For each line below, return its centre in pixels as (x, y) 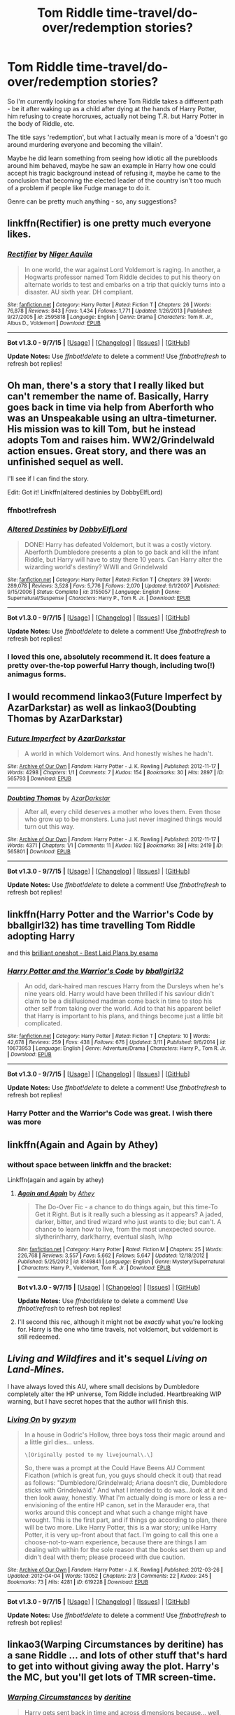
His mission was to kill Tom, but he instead (101, 429)
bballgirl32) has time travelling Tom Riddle (101, 925)
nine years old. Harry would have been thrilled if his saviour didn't (119, 994)
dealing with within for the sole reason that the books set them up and (125, 1550)
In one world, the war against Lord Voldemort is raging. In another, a (122, 269)
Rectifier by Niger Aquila (50, 255)
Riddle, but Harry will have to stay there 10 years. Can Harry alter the (123, 559)
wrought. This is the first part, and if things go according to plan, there (126, 1520)
